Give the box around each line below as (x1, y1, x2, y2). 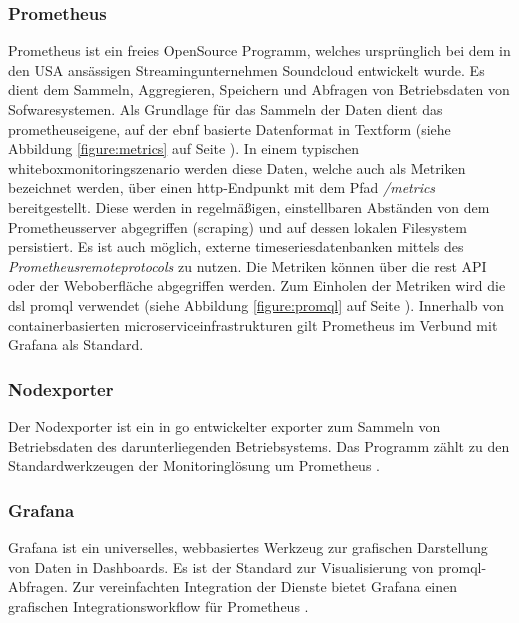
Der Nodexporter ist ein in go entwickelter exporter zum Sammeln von (8, 415, 441, 436)
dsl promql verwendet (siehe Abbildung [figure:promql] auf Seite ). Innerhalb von (8, 294, 504, 315)
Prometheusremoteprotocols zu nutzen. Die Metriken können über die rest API (8, 255, 487, 276)
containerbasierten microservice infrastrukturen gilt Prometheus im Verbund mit (8, 314, 498, 335)
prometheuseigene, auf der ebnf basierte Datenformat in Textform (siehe (8, 118, 451, 139)
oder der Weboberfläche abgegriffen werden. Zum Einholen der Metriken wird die (8, 275, 506, 296)
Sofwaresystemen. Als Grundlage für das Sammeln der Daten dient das (8, 99, 443, 119)
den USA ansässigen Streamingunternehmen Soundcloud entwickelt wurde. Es (8, 59, 485, 80)
